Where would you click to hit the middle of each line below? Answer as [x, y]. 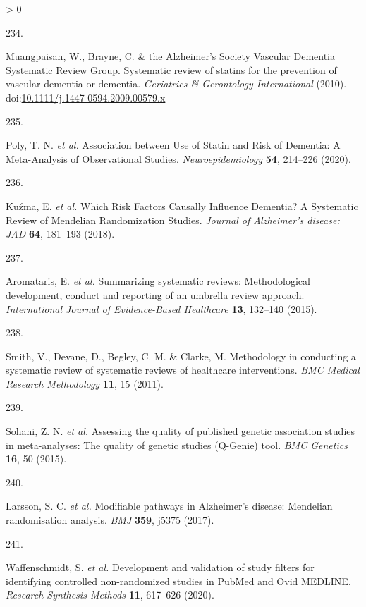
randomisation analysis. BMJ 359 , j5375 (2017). [110, 520]
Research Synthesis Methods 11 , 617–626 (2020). [110, 595]
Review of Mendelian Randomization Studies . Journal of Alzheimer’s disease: [173, 220]
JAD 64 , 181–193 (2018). [60, 234]
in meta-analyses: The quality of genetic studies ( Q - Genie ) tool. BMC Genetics [177, 444]
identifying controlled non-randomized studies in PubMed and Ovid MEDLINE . [178, 581]
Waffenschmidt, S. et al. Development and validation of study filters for [160, 567]
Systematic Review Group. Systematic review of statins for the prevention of [171, 69]
